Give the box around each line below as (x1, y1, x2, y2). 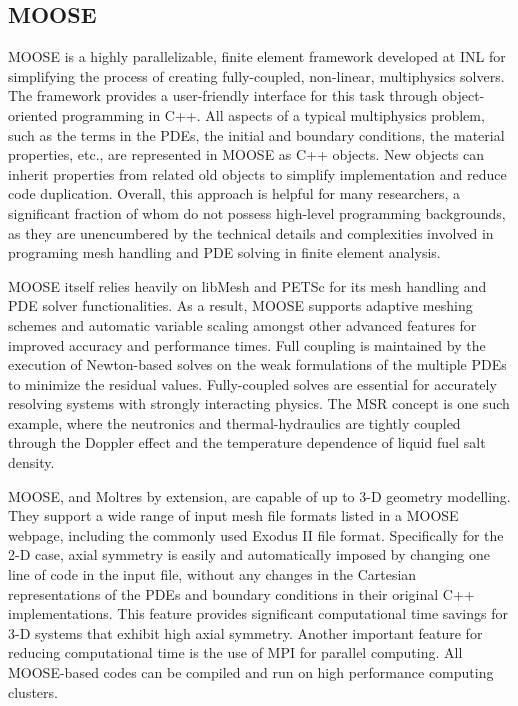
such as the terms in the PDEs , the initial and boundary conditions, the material (8, 124, 505, 145)
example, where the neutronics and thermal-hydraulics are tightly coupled (8, 412, 461, 433)
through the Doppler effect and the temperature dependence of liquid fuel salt (8, 432, 486, 453)
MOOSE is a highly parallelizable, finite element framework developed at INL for (8, 46, 506, 67)
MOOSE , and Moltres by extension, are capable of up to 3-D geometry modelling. (8, 485, 511, 506)
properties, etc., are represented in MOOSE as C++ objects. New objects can (8, 144, 484, 165)
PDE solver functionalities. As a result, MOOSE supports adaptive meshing (8, 295, 473, 316)
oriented (8, 104, 58, 125)
